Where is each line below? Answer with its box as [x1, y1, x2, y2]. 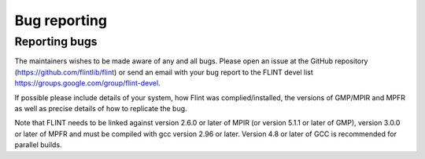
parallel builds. [14, 140, 62, 150]
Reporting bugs [14, 34, 98, 49]
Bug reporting [14, 12, 108, 29]
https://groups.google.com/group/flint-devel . [14, 78, 161, 88]
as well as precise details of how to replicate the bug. [14, 103, 188, 113]
